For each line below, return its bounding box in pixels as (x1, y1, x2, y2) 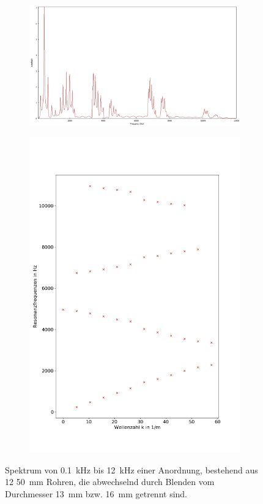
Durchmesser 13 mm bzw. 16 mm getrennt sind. (5, 487, 188, 500)
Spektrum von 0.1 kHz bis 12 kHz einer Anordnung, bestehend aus (5, 463, 258, 476)
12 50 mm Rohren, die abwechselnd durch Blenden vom (5, 475, 215, 488)
